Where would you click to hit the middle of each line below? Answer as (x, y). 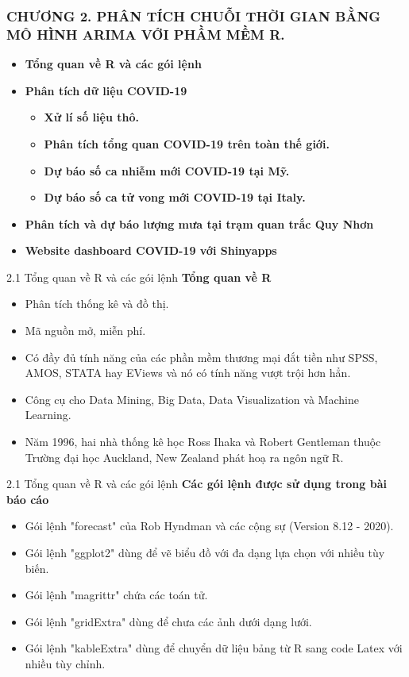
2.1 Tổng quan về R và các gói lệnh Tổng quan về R (139, 277)
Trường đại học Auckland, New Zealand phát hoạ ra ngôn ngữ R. (184, 457)
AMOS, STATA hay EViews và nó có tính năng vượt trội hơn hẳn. (188, 373)
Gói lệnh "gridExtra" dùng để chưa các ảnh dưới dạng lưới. (168, 621)
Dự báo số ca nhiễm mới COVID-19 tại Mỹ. (167, 170)
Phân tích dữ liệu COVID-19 (106, 90)
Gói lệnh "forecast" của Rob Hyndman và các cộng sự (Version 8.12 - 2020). (209, 526)
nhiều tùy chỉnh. (65, 663)
